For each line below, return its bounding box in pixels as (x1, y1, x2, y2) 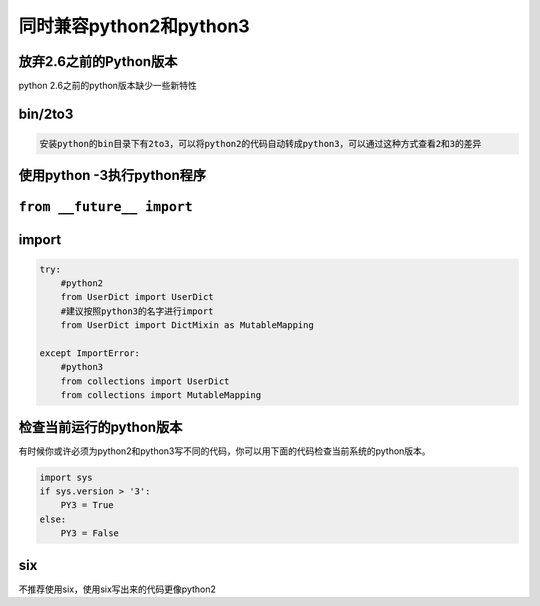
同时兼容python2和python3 (18, 15, 250, 37)
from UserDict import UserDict (60, 291, 214, 303)
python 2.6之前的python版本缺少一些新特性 (18, 80, 197, 92)
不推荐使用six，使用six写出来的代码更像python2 (18, 583, 217, 595)
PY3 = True (60, 500, 114, 511)
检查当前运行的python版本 (18, 418, 183, 435)
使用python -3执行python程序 (18, 167, 207, 184)
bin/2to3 (18, 105, 74, 122)
